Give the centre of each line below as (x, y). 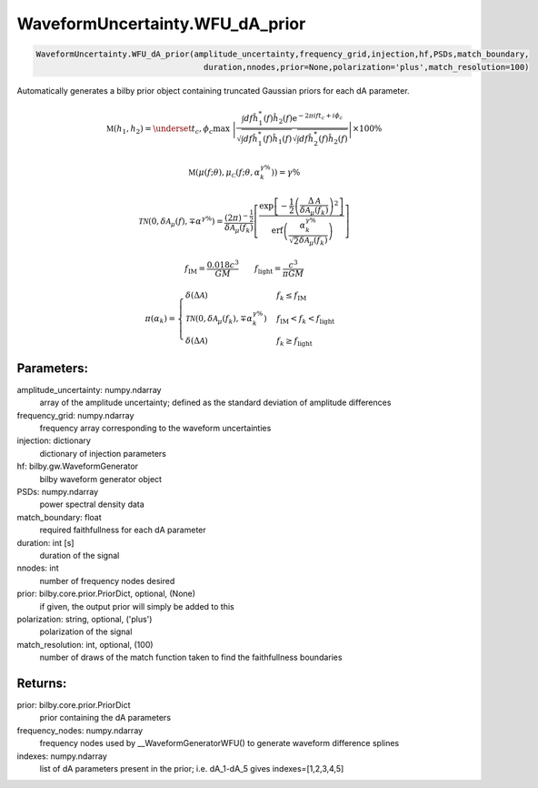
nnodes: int (38, 568)
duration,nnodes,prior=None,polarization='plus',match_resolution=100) (366, 67)
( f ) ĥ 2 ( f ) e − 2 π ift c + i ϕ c (303, 118)
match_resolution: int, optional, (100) (85, 644)
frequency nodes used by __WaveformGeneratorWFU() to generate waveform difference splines (219, 743)
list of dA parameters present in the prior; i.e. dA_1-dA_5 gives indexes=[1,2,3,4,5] (192, 768)
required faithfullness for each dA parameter (123, 530)
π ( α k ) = (160, 319)
